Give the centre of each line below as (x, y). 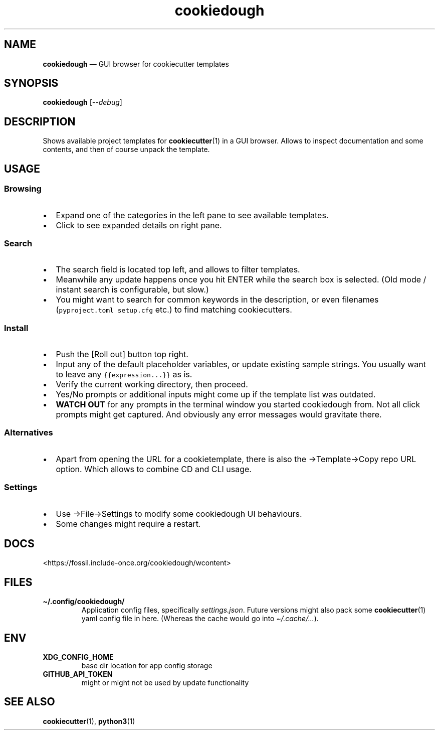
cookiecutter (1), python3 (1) (89, 721)
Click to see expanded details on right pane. (139, 225)
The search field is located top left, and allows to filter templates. (178, 270)
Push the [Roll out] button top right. (122, 354)
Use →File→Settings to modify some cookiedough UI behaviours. (179, 513)
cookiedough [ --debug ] (82, 102)
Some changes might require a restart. (128, 524)
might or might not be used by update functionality (165, 683)
